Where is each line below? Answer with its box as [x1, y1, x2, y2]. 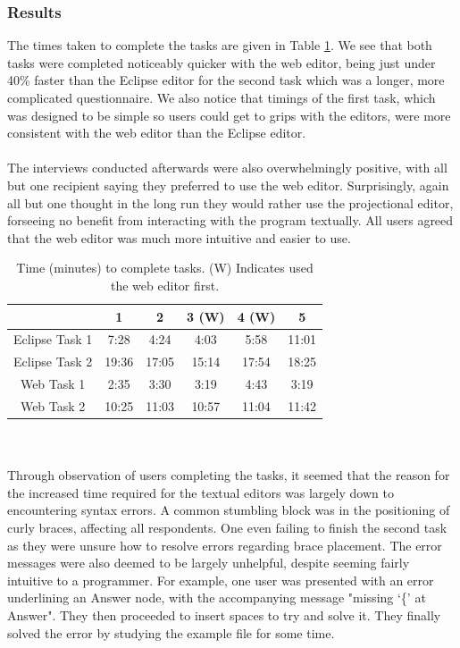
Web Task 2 [20, 396, 86, 415]
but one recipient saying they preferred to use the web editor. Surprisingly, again [7, 175, 449, 194]
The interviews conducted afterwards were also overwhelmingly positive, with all [7, 158, 447, 177]
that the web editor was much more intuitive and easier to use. [7, 228, 351, 247]
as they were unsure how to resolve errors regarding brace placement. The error [7, 535, 442, 554]
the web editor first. [111, 275, 220, 294]
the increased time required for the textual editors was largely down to [7, 483, 394, 501]
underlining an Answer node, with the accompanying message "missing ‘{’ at [7, 588, 426, 607]
